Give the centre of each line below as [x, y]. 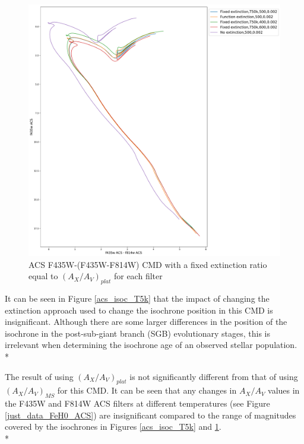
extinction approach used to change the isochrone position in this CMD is [139, 310]
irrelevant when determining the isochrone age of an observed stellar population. [151, 345]
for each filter [138, 276]
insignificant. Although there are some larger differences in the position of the [146, 322]
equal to [43, 276]
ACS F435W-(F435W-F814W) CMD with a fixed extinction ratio [148, 264]
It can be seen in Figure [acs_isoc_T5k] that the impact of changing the [137, 298]
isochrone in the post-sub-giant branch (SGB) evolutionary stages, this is [138, 333]
